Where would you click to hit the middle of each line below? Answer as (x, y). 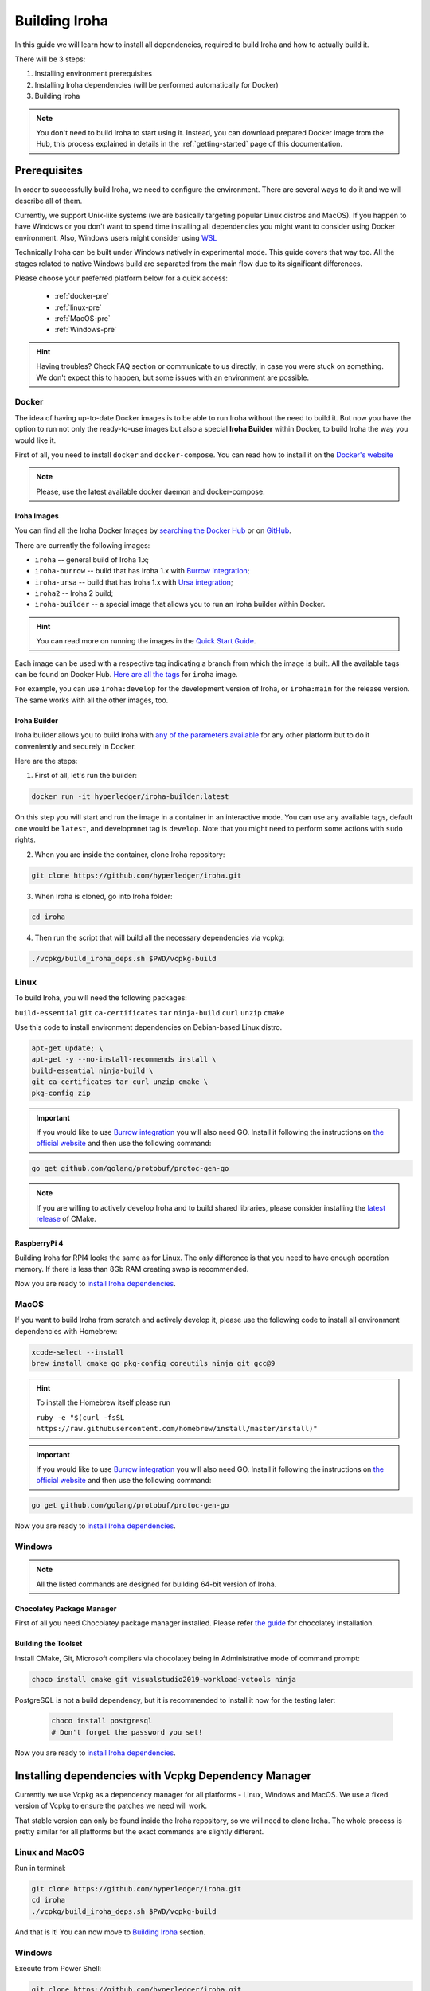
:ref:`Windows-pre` (86, 330)
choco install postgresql (102, 1721)
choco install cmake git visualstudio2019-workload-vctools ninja (164, 1679)
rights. (25, 839)
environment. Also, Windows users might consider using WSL (116, 237)
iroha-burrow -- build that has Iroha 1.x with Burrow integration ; (142, 571)
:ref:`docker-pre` (82, 296)
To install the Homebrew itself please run (103, 1402)
